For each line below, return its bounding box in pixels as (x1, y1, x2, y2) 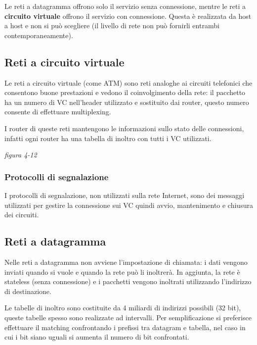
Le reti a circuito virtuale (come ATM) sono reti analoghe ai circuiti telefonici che (4, 77, 253, 88)
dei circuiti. (4, 209, 39, 220)
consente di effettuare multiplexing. (4, 106, 111, 117)
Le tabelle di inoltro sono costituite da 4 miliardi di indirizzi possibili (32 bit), (4, 302, 241, 313)
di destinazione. (4, 286, 51, 296)
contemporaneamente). (4, 30, 73, 40)
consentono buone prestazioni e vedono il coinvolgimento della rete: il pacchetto (4, 87, 246, 98)
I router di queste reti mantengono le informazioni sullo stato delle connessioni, (4, 123, 244, 133)
